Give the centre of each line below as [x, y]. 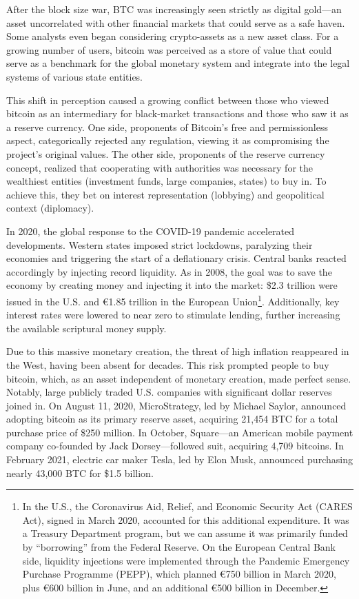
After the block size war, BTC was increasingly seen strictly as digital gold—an [174, 9]
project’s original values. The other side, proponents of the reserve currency [166, 153]
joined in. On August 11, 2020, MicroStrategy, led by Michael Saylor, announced [176, 405]
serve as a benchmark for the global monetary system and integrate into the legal [178, 63]
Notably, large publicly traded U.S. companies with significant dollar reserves [169, 392]
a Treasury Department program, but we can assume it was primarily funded [185, 533]
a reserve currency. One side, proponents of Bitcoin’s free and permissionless [167, 126]
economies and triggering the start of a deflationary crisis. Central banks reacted [176, 258]
